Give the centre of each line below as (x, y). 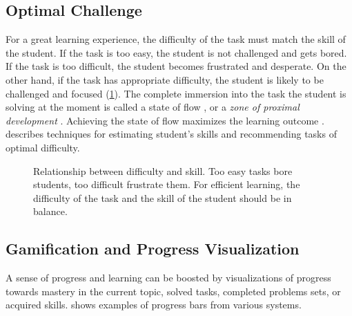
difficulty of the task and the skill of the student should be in (163, 197)
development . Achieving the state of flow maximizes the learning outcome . (165, 120)
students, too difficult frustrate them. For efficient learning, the (167, 184)
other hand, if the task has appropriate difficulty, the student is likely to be (165, 79)
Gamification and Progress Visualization (153, 249)
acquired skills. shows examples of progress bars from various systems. (154, 305)
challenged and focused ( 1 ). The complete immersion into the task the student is (176, 93)
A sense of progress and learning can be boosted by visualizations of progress (168, 278)
